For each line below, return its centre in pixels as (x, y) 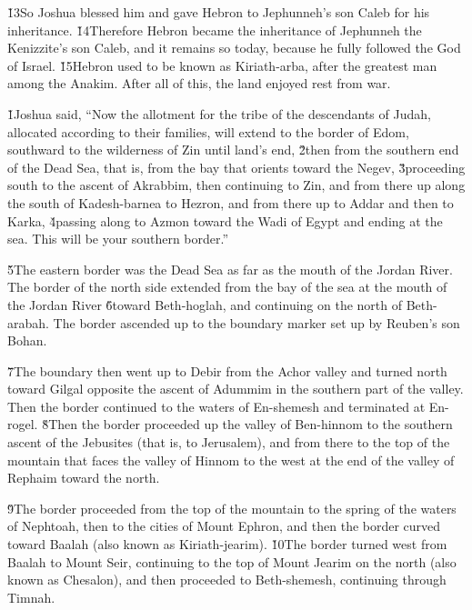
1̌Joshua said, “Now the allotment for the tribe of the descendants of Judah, (219, 113)
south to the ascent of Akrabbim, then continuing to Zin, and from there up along (236, 185)
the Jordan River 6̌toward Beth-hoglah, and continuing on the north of (205, 304)
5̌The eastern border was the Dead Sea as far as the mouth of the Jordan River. (230, 269)
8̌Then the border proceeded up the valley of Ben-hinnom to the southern (247, 424)
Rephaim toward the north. (84, 478)
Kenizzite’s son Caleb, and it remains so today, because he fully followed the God (234, 48)
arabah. (28, 322)
